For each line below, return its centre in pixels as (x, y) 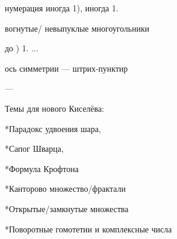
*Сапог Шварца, (34, 148)
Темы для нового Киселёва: (55, 108)
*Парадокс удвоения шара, (53, 128)
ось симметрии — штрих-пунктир (66, 68)
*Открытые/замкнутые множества (67, 208)
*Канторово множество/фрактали (65, 189)
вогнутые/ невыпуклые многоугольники (77, 28)
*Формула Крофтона (42, 168)
